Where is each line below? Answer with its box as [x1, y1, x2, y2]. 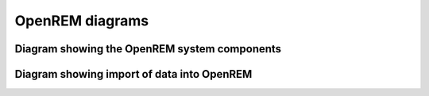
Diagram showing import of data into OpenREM [14, 67, 253, 81]
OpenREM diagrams [14, 12, 149, 29]
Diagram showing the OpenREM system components [14, 42, 282, 56]
